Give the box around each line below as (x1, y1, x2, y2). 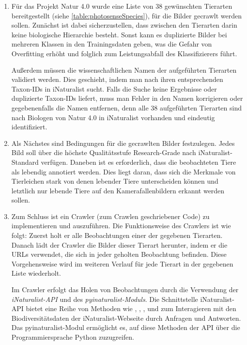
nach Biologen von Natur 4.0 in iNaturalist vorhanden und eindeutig (11, 112, 215, 122)
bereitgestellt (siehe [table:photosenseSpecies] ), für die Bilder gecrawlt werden (11, 10, 242, 20)
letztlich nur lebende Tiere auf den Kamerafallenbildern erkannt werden (11, 185, 225, 195)
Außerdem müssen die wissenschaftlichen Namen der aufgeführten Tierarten (11, 64, 237, 75)
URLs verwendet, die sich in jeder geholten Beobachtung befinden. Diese (11, 249, 227, 259)
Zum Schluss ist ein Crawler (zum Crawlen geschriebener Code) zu (11, 211, 210, 221)
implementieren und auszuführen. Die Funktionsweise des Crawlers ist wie (11, 220, 231, 231)
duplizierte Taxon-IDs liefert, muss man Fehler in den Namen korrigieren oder (11, 93, 243, 103)
